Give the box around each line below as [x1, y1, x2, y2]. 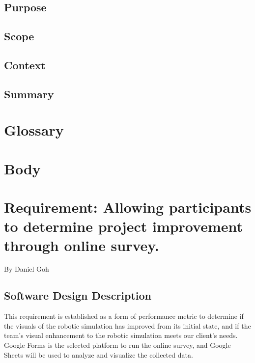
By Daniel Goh [4, 264, 49, 274]
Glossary [4, 120, 64, 140]
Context [4, 57, 46, 72]
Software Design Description [4, 288, 152, 303]
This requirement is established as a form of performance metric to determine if [4, 311, 244, 321]
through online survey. [4, 235, 159, 255]
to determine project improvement [4, 216, 243, 236]
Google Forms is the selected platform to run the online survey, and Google [4, 339, 231, 350]
